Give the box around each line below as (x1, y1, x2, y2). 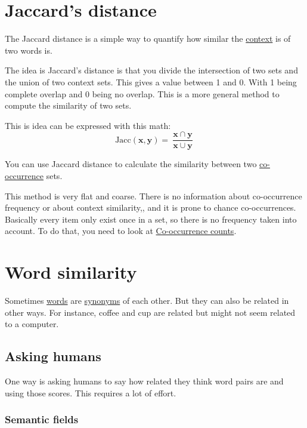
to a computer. (5, 318, 59, 330)
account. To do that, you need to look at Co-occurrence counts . (5, 224, 237, 237)
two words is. (5, 44, 52, 56)
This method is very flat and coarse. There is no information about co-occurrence (5, 189, 302, 202)
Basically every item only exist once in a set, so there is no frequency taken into (5, 213, 297, 225)
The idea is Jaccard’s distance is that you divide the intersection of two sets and (5, 64, 298, 76)
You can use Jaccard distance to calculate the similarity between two (5, 158, 257, 170)
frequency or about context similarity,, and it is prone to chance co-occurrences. (5, 201, 296, 214)
